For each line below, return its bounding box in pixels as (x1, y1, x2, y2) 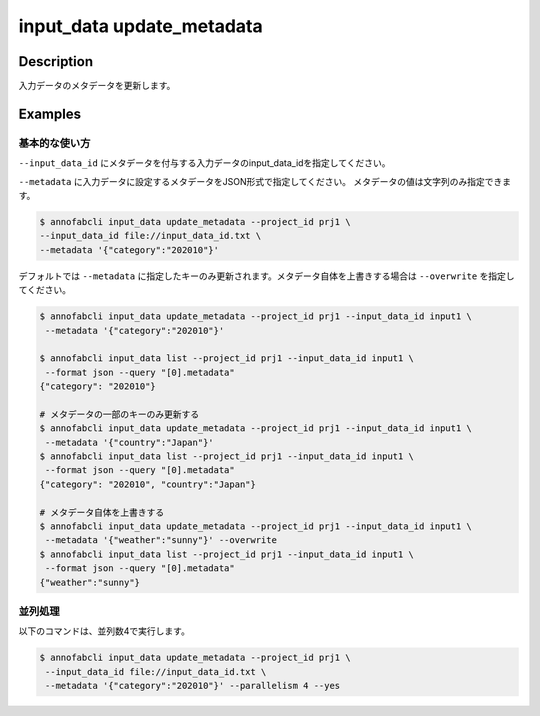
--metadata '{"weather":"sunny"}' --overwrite (45, 535, 277, 546)
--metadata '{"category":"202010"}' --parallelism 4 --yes (45, 680, 341, 692)
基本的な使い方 (18, 136, 91, 150)
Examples (18, 105, 82, 122)
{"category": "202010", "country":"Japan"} (39, 478, 257, 490)
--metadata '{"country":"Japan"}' (45, 436, 214, 448)
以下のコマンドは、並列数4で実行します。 (18, 625, 190, 637)
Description (18, 53, 94, 70)
